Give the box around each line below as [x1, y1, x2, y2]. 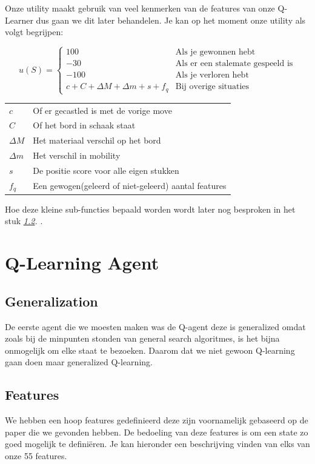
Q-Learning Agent [5, 250, 159, 275]
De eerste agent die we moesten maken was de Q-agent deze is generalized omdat [5, 320, 306, 333]
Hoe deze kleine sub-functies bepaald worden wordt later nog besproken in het [5, 202, 296, 215]
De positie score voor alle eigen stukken [33, 164, 179, 176]
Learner [5, 13, 33, 26]
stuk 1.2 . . [5, 214, 43, 227]
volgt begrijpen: [5, 25, 64, 38]
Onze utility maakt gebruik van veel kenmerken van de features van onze [5, 2, 275, 14]
